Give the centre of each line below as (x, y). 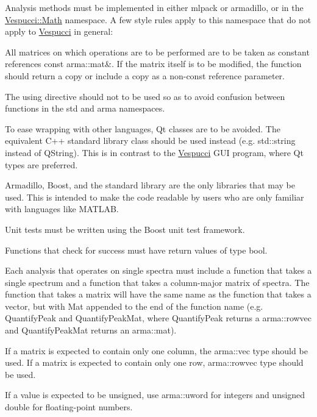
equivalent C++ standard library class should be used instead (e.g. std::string (150, 141)
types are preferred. (41, 164)
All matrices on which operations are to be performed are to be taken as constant (157, 52)
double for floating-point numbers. (69, 407)
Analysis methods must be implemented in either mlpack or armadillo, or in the (154, 7)
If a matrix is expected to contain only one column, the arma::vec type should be (156, 350)
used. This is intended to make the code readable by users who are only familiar (155, 197)
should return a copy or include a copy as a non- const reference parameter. (145, 75)
